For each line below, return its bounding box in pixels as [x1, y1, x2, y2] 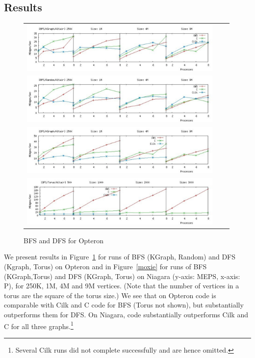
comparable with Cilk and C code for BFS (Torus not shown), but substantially [4, 300, 244, 310]
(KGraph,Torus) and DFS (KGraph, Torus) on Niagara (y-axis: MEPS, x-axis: [4, 271, 240, 281]
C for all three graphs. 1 [4, 319, 74, 331]
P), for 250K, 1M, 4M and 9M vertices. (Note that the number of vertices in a [4, 281, 239, 291]
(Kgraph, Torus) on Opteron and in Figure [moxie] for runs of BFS [4, 261, 207, 272]
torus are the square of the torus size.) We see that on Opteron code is [4, 290, 216, 300]
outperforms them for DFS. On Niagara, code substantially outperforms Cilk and [4, 309, 248, 319]
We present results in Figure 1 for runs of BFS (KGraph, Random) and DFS [4, 252, 236, 262]
